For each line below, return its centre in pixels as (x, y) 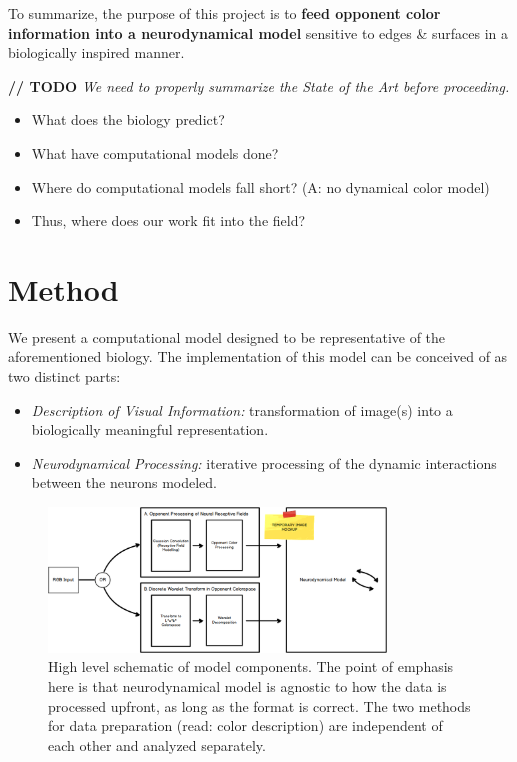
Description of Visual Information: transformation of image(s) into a (242, 409)
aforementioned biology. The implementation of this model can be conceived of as (258, 356)
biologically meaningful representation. (150, 429)
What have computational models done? (155, 152)
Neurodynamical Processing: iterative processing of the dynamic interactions (264, 462)
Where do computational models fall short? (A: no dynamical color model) (260, 186)
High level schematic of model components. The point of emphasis (251, 666)
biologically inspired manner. (96, 52)
